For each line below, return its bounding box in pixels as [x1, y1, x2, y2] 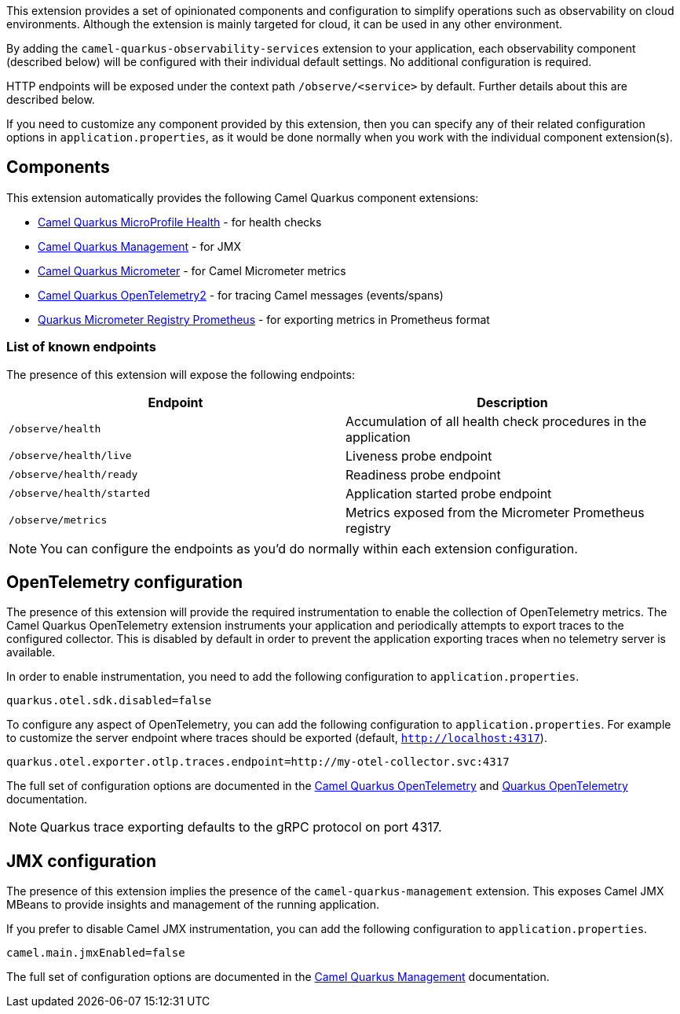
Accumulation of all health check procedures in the [345, 413, 647, 429]
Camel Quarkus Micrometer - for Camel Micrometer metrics [38, 263, 346, 277]
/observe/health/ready [9, 468, 138, 481]
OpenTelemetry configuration [6, 572, 243, 593]
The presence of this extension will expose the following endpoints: [6, 367, 355, 381]
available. [6, 645, 56, 659]
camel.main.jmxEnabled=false [6, 946, 185, 960]
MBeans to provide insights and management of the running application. [6, 898, 380, 912]
